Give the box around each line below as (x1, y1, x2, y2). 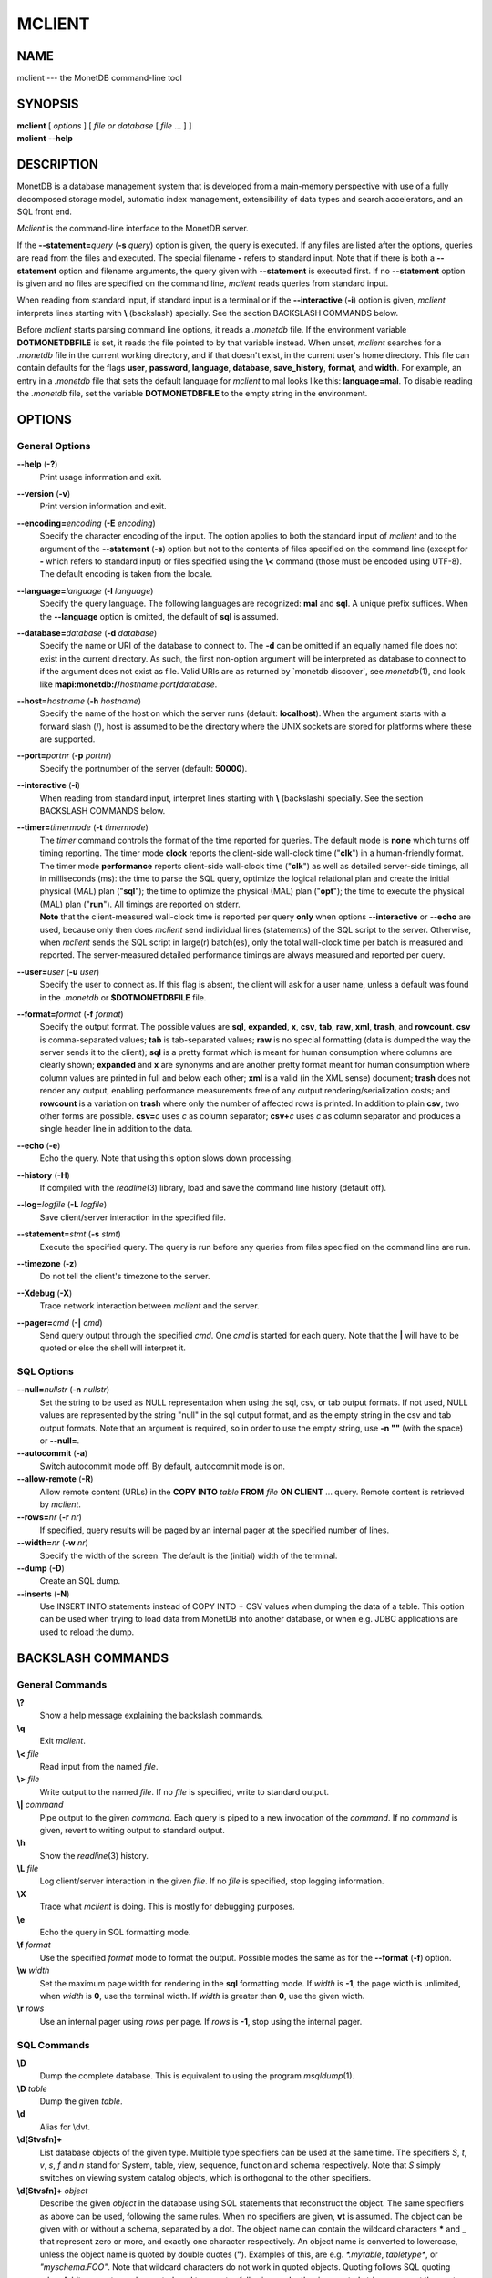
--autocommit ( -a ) (16, 1448, 88, 1459)
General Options (16, 439, 91, 452)
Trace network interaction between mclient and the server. (39, 1300, 260, 1311)
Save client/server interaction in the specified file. (39, 1212, 227, 1223)
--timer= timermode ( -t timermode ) (16, 822, 149, 833)
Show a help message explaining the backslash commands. (39, 1709, 264, 1721)
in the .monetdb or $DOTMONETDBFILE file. (39, 991, 207, 1002)
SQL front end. (16, 206, 72, 218)
